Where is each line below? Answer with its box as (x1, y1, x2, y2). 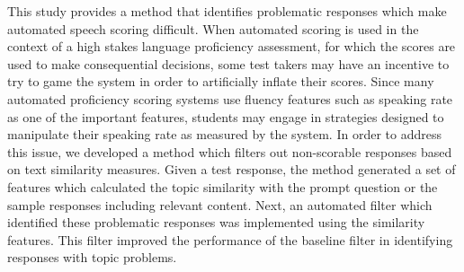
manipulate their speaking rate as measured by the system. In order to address (7, 125, 442, 144)
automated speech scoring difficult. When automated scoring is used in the (7, 19, 419, 38)
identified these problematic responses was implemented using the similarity (7, 213, 425, 232)
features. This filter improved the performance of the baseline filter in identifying (7, 230, 453, 249)
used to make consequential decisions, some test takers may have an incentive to (7, 54, 450, 73)
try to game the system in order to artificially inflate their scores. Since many (7, 72, 434, 91)
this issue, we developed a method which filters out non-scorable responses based (7, 142, 452, 161)
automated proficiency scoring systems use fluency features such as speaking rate (7, 89, 453, 108)
